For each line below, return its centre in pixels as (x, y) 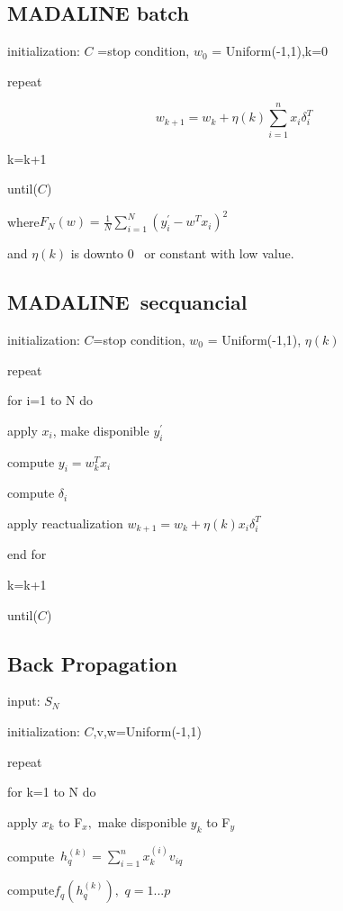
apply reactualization (65, 523)
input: (24, 701)
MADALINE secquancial (127, 302)
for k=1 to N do (52, 792)
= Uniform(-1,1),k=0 (270, 51)
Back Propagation (92, 663)
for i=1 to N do (50, 400)
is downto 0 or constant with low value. (182, 253)
